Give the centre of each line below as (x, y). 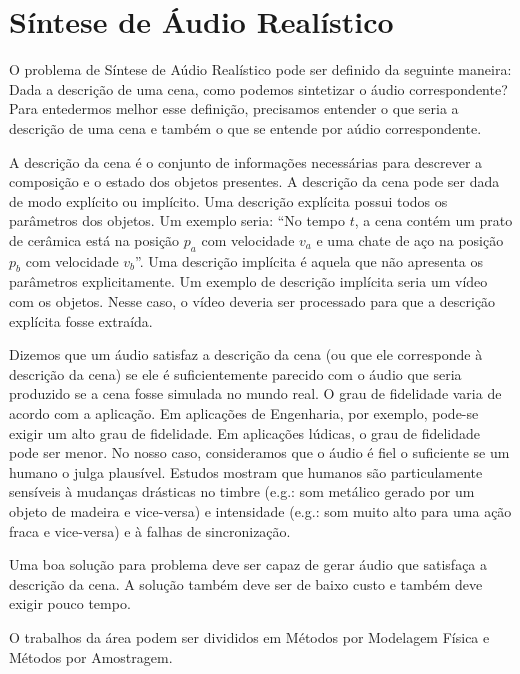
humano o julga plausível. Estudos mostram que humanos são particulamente (246, 471)
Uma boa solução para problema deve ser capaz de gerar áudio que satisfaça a (248, 564)
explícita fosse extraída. (81, 320)
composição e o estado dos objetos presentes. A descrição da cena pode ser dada (254, 181)
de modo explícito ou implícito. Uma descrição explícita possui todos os (228, 200)
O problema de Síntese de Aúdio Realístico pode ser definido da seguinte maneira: (260, 69)
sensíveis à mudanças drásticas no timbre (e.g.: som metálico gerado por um (242, 491)
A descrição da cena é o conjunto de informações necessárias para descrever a (246, 161)
